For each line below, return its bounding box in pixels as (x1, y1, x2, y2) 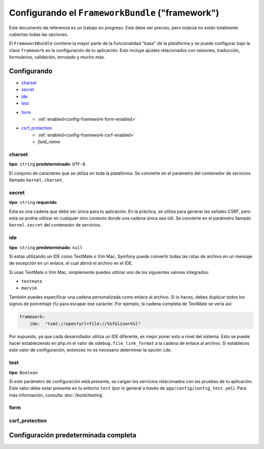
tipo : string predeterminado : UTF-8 (9, 161, 86, 167)
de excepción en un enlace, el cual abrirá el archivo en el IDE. (9, 260, 133, 266)
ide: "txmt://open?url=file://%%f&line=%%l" (29, 321, 141, 326)
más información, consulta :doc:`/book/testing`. (9, 392, 105, 398)
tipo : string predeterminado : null (9, 245, 83, 250)
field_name (38, 139, 61, 145)
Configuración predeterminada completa (9, 431, 137, 439)
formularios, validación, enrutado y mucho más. (9, 54, 105, 60)
